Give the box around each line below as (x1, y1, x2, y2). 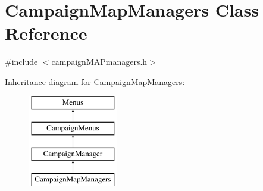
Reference (5, 21, 87, 45)
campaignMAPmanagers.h (51, 55, 148, 68)
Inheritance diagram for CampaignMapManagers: (5, 75, 185, 87)
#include (5, 55, 38, 68)
